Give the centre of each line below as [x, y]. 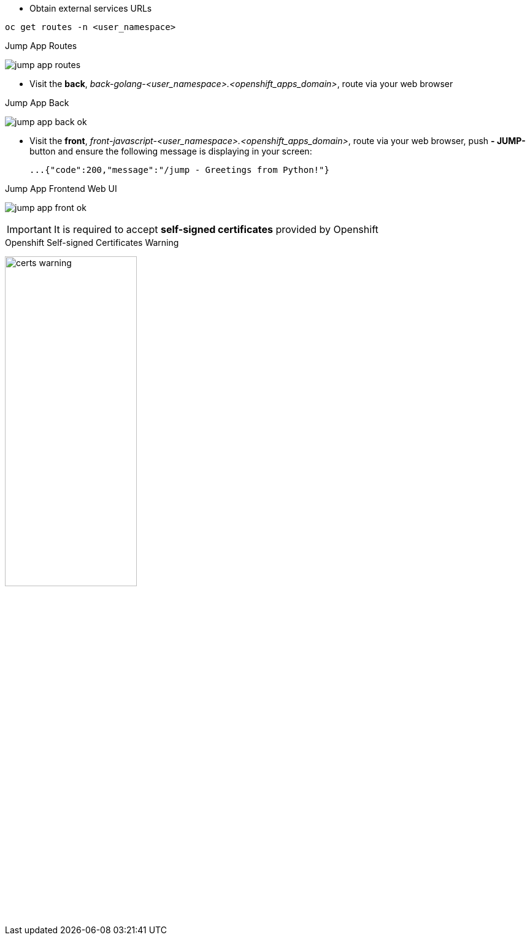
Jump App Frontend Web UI [61, 189]
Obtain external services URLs [91, 8]
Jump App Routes [41, 46]
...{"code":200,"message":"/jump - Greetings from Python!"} [179, 170]
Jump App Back [37, 103]
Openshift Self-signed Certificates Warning [92, 243]
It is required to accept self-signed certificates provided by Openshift [216, 229]
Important [29, 229]
